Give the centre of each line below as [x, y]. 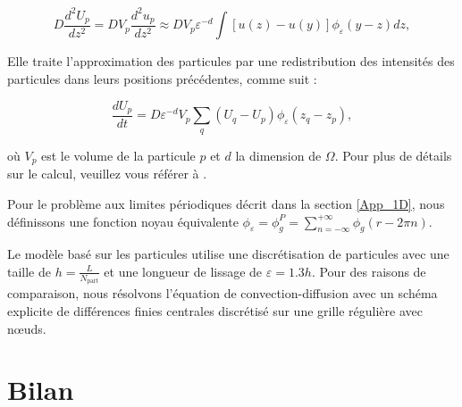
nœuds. [27, 328]
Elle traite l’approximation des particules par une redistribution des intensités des [231, 61]
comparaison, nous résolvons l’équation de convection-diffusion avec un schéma [223, 293]
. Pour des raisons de [369, 271]
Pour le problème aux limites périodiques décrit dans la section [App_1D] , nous [226, 203]
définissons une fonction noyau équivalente [123, 221]
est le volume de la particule [118, 155]
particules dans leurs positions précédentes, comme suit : [162, 78]
